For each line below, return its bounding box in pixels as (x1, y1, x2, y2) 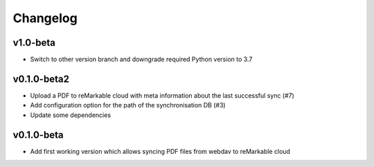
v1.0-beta (12, 37, 55, 49)
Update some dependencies (30, 111, 111, 119)
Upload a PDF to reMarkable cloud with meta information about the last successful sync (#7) (30, 91, 294, 100)
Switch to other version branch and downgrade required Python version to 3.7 (30, 55, 253, 64)
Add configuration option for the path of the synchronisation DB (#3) (30, 101, 226, 109)
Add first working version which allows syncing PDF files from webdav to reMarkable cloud (30, 147, 291, 155)
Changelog (12, 10, 78, 26)
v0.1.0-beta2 (12, 73, 69, 85)
